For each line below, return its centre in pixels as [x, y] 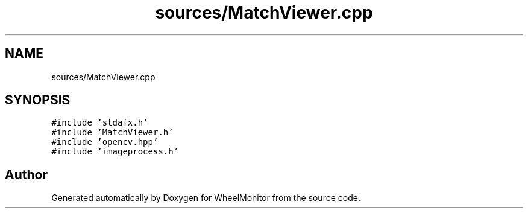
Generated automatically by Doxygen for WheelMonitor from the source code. [206, 198]
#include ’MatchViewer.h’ [112, 132]
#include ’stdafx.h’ [100, 123]
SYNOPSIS [38, 100]
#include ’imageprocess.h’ [115, 152]
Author [26, 174]
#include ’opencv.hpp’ [105, 142]
